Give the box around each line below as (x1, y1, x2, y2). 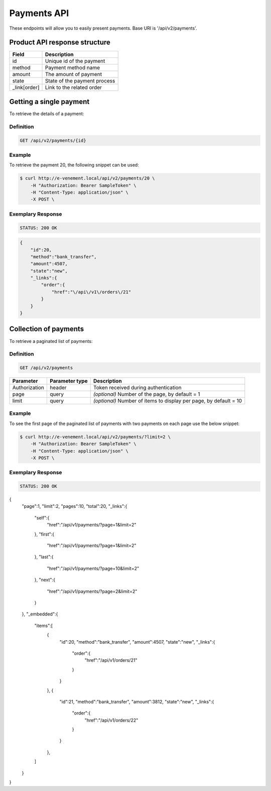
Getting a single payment (9, 97, 90, 106)
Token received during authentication (93, 384, 182, 391)
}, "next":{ (34, 577, 55, 583)
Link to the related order (45, 84, 102, 91)
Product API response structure (9, 38, 110, 47)
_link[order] (12, 84, 40, 91)
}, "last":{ (34, 554, 54, 560)
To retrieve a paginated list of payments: (9, 338, 93, 344)
